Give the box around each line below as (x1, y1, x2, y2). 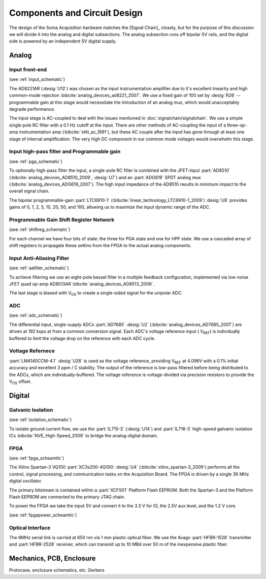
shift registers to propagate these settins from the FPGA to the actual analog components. (9, 243, 192, 249)
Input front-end (9, 66, 47, 73)
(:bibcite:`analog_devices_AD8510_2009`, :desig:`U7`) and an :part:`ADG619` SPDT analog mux (9, 174, 201, 180)
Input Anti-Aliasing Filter (9, 255, 69, 261)
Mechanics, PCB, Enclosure (9, 554, 96, 563)
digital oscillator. (9, 478, 42, 484)
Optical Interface (9, 524, 51, 531)
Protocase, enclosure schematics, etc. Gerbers (9, 567, 105, 573)
